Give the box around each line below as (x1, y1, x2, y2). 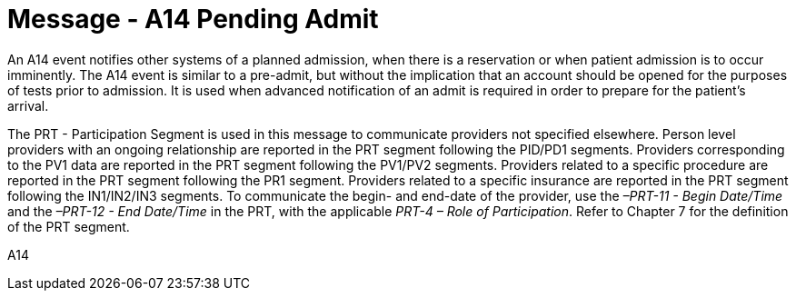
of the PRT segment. (7, 218, 130, 234)
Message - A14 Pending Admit (7, 4, 379, 35)
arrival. (7, 97, 49, 114)
